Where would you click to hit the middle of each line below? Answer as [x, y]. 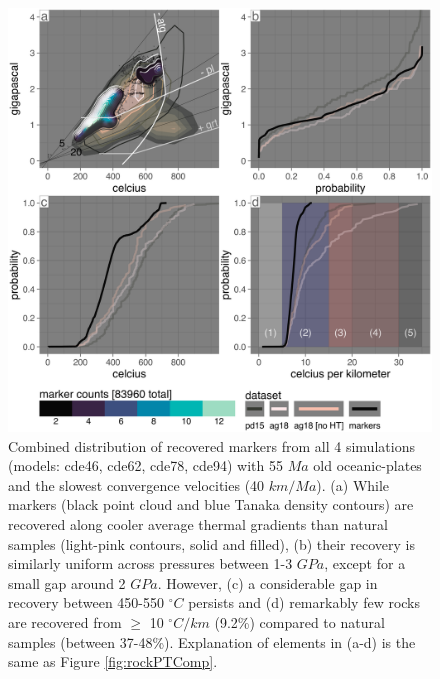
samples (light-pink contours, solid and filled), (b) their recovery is [211, 543]
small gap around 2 [67, 582]
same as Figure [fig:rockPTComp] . [113, 661]
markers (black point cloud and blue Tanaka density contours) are [211, 504]
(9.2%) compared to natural [299, 621]
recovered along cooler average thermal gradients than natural [198, 523]
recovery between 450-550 [86, 602]
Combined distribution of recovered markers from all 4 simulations [211, 445]
